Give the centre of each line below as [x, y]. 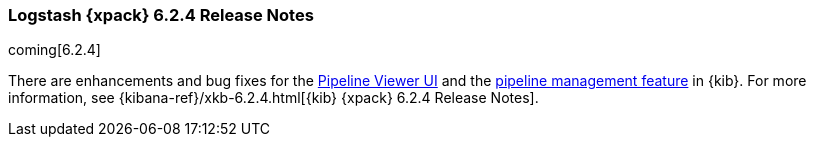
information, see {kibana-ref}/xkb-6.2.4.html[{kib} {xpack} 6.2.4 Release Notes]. [273, 98]
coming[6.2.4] [54, 50]
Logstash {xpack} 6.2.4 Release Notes [161, 15]
